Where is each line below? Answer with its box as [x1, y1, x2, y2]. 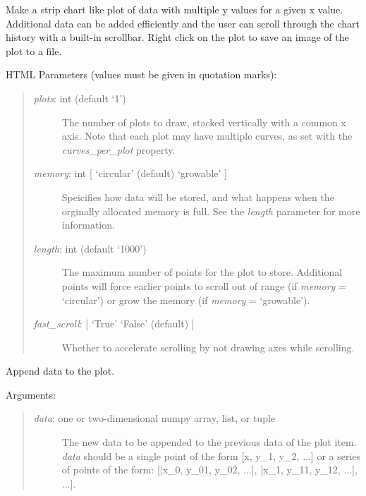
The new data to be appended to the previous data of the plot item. [61, 435, 357, 449]
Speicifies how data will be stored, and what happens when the [61, 189, 334, 204]
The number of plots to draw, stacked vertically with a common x [61, 114, 346, 129]
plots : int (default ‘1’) [33, 90, 126, 105]
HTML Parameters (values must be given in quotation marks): [6, 67, 277, 82]
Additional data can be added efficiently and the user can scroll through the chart [6, 16, 360, 30]
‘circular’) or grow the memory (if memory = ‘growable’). [61, 292, 310, 307]
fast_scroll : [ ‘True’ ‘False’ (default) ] [33, 316, 195, 331]
